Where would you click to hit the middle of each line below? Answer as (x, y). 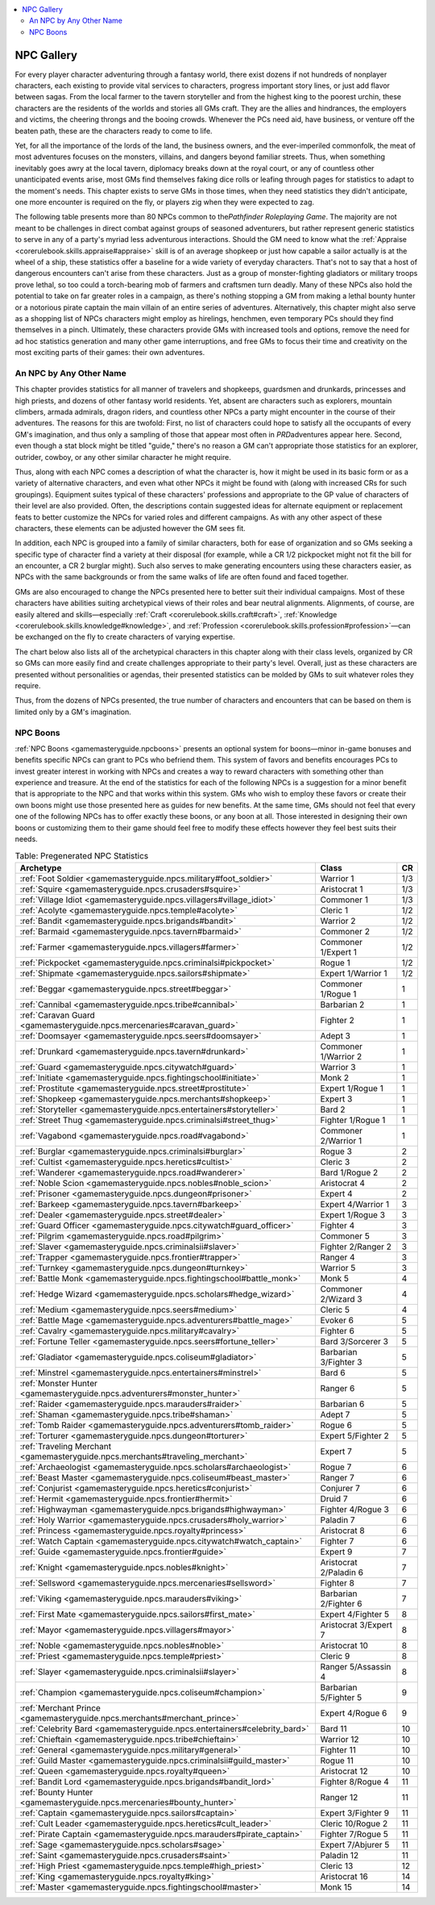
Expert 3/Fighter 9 (355, 1813)
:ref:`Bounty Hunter (56, 1792)
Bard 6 (333, 1372)
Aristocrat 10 (344, 1645)
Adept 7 (335, 1414)
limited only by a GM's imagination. (73, 712)
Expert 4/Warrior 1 (355, 1204)
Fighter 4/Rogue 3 (355, 1509)
